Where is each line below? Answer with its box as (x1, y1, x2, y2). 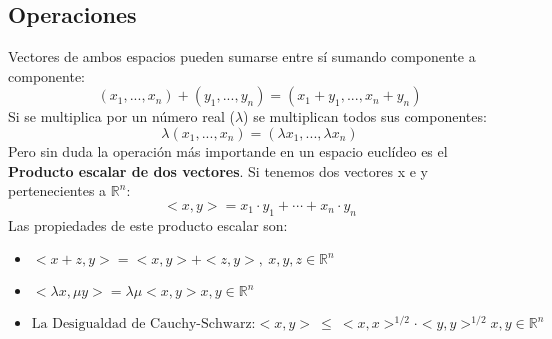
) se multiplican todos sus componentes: (243, 106, 487, 127)
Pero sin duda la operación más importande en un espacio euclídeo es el (8, 140, 448, 161)
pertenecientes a (8, 180, 107, 201)
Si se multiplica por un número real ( (8, 106, 235, 127)
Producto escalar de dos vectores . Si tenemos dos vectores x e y (8, 160, 428, 181)
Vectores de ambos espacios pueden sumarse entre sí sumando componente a (8, 46, 476, 67)
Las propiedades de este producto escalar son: (8, 214, 288, 235)
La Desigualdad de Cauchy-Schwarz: (31, 317, 256, 332)
